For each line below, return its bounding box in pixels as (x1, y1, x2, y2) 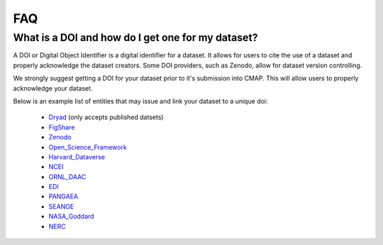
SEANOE (48, 202, 74, 210)
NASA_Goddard (48, 212, 95, 221)
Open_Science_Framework (48, 142, 127, 152)
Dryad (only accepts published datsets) (48, 113, 164, 122)
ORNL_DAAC (48, 172, 87, 181)
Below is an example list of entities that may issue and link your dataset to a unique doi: (13, 96, 268, 106)
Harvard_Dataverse (48, 152, 106, 161)
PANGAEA (48, 192, 78, 201)
